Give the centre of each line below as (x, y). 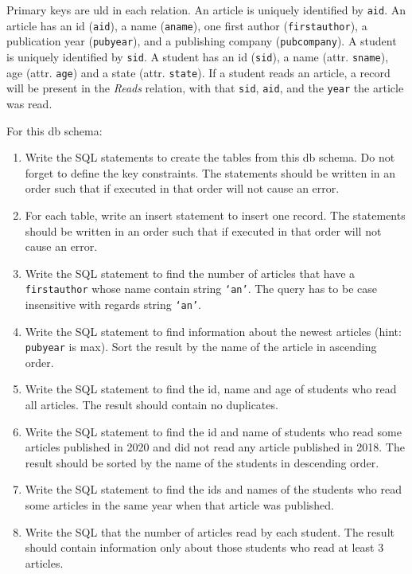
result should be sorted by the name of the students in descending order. (202, 462)
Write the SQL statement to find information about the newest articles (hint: (213, 331)
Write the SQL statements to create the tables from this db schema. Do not (210, 157)
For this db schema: (54, 130)
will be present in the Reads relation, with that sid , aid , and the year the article (205, 88)
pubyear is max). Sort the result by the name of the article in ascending (201, 347)
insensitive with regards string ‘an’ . (113, 304)
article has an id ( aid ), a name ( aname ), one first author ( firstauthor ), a (187, 25)
